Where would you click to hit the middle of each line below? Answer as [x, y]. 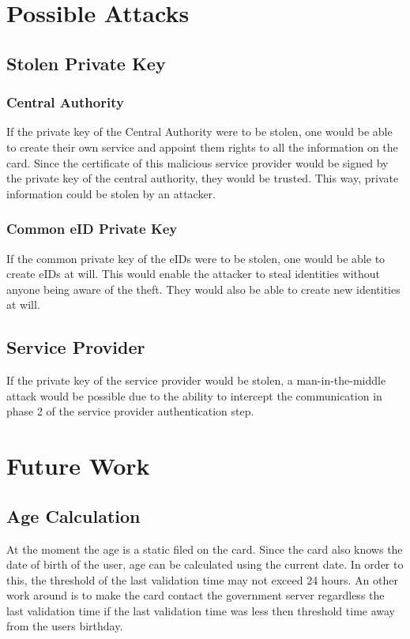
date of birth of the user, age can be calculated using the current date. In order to [205, 564]
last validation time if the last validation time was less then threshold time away [201, 610]
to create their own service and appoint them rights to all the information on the [202, 147]
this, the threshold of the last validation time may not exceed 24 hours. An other [202, 579]
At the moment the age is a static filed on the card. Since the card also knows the [205, 549]
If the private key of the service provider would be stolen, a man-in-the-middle [196, 380]
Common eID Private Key [92, 229]
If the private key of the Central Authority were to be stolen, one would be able [199, 132]
